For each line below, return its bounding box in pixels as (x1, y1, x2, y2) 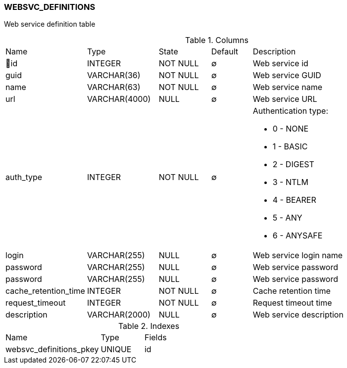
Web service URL (252, 94, 317, 104)
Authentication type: (252, 106, 329, 116)
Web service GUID (252, 70, 321, 81)
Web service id (252, 58, 308, 69)
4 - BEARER (272, 195, 316, 205)
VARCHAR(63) (87, 82, 141, 92)
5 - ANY (272, 213, 302, 223)
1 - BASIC (272, 141, 308, 152)
